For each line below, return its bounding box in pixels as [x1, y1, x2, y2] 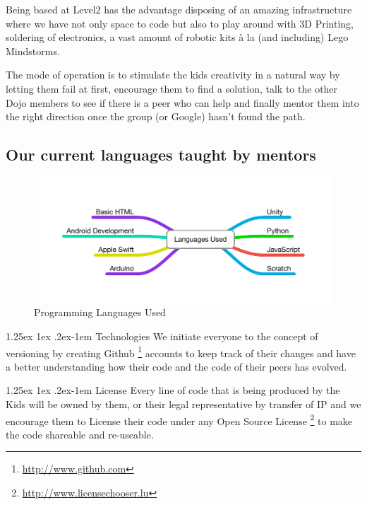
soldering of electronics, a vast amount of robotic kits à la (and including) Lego [6, 30, 349, 45]
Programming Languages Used [34, 305, 166, 320]
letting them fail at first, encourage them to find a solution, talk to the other [6, 81, 338, 95]
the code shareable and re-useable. [6, 426, 154, 441]
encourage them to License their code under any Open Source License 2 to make [6, 411, 353, 428]
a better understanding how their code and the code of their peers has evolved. [6, 359, 347, 373]
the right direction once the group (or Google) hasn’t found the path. [6, 109, 306, 124]
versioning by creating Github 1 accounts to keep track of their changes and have [6, 343, 356, 360]
